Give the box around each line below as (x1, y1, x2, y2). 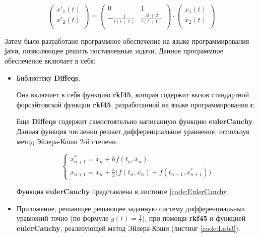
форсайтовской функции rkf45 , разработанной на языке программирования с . (16, 99, 255, 109)
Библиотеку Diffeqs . (16, 72, 81, 83)
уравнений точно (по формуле (16, 213, 109, 223)
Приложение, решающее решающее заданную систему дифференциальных (16, 203, 245, 213)
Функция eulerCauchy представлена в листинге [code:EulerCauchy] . (16, 186, 231, 197)
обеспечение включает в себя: (5, 55, 96, 66)
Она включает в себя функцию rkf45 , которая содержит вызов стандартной (16, 89, 249, 100)
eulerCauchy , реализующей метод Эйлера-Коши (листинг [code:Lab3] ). (16, 223, 240, 233)
